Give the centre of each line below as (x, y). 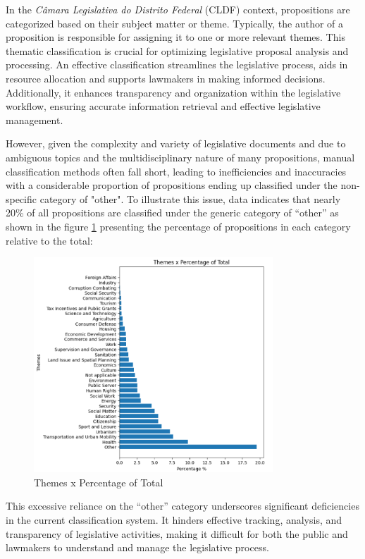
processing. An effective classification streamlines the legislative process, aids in (177, 64)
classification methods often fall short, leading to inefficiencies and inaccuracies (176, 171)
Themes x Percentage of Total (99, 482)
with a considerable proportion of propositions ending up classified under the (172, 185)
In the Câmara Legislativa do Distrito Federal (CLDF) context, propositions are (178, 9)
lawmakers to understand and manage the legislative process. (137, 547)
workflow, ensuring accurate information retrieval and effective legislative (163, 106)
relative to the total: (49, 240)
